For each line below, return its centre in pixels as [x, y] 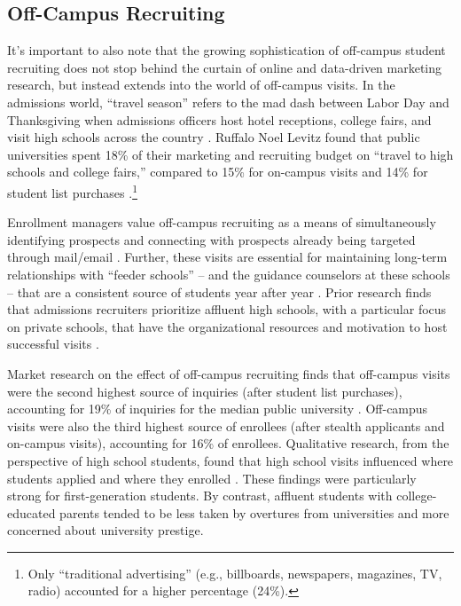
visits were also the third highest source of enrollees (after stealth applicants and [226, 425]
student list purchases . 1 [72, 191]
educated [31, 512]
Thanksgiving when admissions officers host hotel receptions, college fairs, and [219, 119]
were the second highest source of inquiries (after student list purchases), [205, 391]
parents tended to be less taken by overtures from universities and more [254, 512]
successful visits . [53, 344]
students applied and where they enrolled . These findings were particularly [212, 478]
